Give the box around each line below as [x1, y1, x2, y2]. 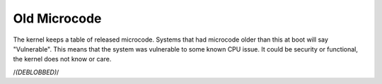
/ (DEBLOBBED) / [13, 68, 59, 76]
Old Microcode [13, 11, 102, 26]
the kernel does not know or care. [13, 55, 112, 64]
